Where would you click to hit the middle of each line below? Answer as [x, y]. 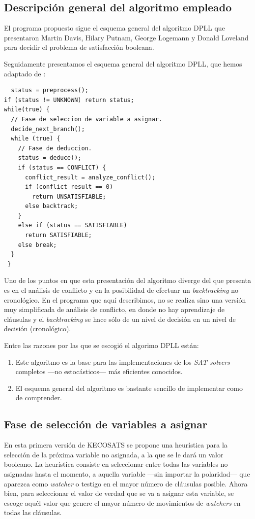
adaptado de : [25, 73]
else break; [37, 245]
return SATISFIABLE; [58, 235]
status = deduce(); [50, 158]
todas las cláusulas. [33, 512]
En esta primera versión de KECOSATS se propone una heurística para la [116, 445]
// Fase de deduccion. [55, 148]
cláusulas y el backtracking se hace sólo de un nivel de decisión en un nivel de [120, 319]
